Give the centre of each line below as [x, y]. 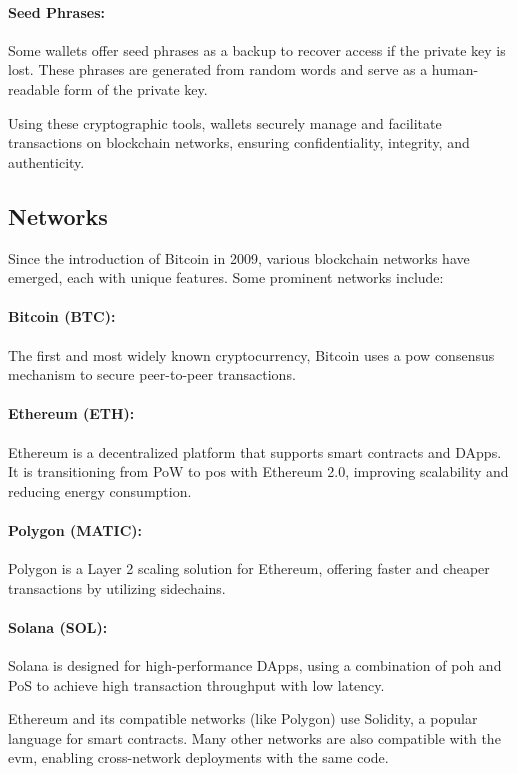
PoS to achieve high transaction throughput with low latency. [196, 684]
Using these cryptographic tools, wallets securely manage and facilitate [225, 122]
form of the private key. [136, 88]
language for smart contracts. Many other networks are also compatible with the [254, 737]
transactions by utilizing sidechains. [117, 587]
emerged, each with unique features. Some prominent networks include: [226, 277]
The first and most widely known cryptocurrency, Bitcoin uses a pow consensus [251, 354]
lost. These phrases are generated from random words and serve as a [218, 69]
